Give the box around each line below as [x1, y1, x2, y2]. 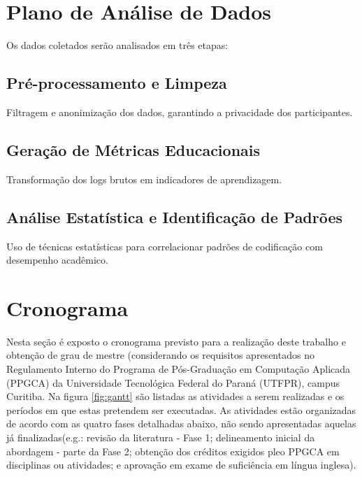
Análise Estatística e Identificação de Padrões [6, 206, 343, 227]
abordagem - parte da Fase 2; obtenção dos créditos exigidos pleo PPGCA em [6, 443, 340, 458]
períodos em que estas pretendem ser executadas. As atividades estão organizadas [6, 402, 356, 417]
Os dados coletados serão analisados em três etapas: [6, 38, 229, 52]
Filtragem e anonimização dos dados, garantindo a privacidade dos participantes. [6, 104, 353, 119]
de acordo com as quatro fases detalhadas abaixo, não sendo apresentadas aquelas [6, 416, 356, 431]
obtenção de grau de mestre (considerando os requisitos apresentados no [6, 348, 314, 362]
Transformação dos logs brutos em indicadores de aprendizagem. [6, 171, 282, 186]
